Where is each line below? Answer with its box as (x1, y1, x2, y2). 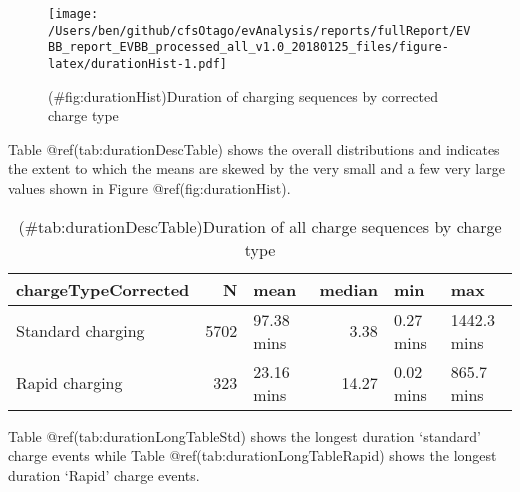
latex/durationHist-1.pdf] (48, 56, 227, 71)
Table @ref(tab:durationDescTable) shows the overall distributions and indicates (8, 138, 500, 159)
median (319, 277, 378, 301)
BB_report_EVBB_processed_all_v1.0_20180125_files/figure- (48, 40, 449, 55)
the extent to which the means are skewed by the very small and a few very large (8, 158, 505, 179)
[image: (48, 7, 99, 21)
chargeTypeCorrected (16, 277, 190, 301)
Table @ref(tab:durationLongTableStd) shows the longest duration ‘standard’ (8, 425, 481, 446)
